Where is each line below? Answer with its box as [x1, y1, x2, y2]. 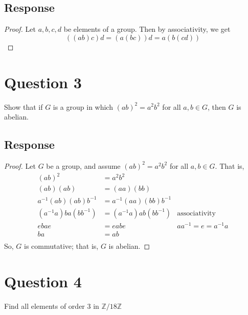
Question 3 [4, 71, 82, 92]
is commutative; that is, [24, 240, 99, 251]
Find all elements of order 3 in [4, 300, 99, 311]
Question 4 [4, 270, 82, 291]
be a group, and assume [46, 160, 121, 171]
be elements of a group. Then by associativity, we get [63, 24, 231, 34]
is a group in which [53, 101, 113, 112]
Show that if [4, 101, 43, 112]
